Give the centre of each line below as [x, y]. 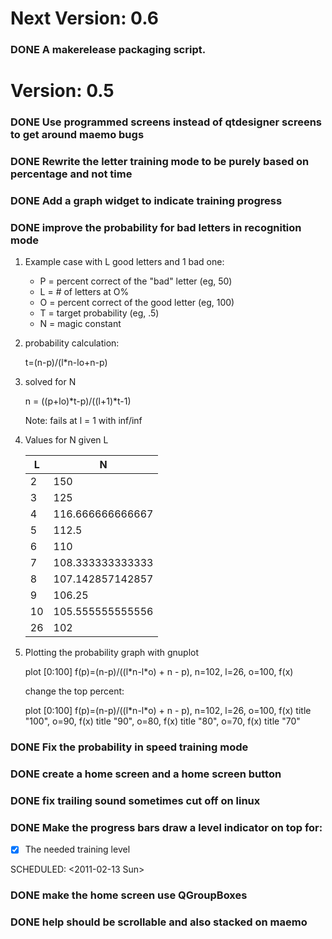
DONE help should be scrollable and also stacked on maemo [159, 922]
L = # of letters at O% [84, 292]
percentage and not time [71, 174]
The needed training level [77, 849]
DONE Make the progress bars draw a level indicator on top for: [166, 828]
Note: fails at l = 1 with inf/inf [83, 421]
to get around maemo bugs [77, 135]
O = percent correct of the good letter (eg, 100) [137, 303]
